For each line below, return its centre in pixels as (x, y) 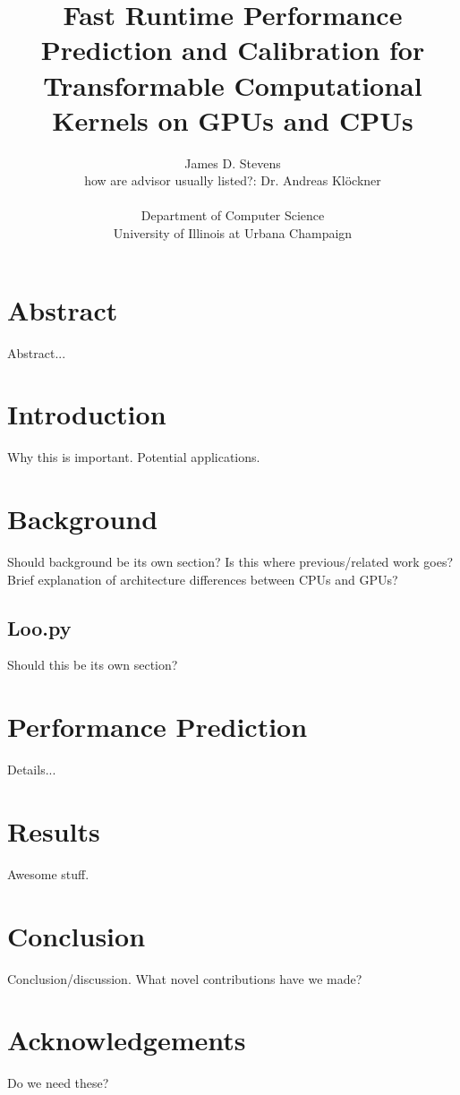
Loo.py (39, 627)
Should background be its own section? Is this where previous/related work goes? (230, 562)
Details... (32, 770)
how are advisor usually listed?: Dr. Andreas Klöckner (233, 180)
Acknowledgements (127, 1040)
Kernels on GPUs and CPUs (233, 120)
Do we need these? (58, 1083)
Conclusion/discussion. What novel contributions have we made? (185, 978)
